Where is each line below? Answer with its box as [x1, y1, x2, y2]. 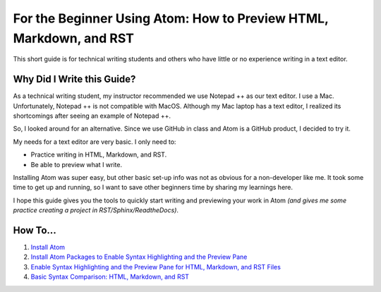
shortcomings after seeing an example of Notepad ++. [13, 111, 171, 120]
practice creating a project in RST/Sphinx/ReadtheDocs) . [13, 206, 179, 214]
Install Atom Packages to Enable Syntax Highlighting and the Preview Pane [30, 253, 248, 261]
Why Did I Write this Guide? [13, 73, 136, 85]
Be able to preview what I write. [30, 160, 123, 169]
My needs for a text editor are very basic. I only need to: [13, 138, 176, 146]
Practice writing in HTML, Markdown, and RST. [30, 150, 167, 159]
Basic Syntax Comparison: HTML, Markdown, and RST [30, 272, 190, 281]
